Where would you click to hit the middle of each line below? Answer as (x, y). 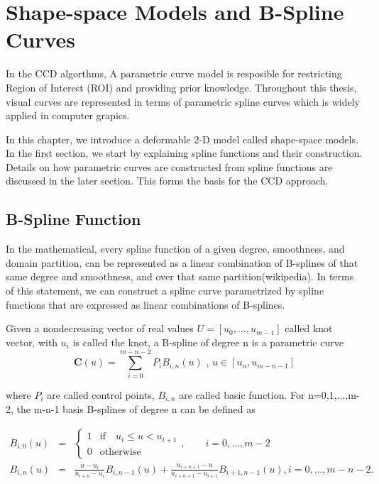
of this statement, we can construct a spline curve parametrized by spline (165, 291)
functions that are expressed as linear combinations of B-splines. (145, 304)
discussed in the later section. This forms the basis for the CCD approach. (167, 181)
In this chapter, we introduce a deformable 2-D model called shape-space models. (182, 139)
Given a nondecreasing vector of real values (100, 328)
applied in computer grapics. (68, 115)
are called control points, (101, 394)
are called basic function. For (242, 394)
